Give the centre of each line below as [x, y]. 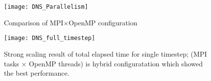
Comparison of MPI [34, 22]
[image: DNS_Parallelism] [46, 7]
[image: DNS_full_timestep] [50, 38]
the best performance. [37, 73]
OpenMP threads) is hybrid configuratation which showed [116, 63]
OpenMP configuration [103, 22]
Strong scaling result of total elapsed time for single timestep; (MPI [105, 53]
